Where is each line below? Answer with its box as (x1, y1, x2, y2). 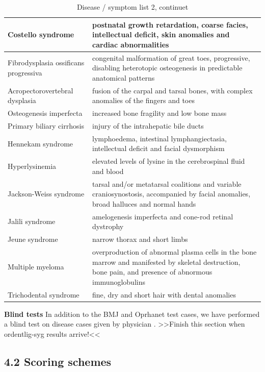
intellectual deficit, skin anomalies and (92, 29, 230, 40)
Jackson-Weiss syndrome (8, 188, 85, 199)
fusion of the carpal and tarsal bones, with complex (92, 85, 253, 95)
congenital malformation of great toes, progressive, (92, 52, 250, 63)
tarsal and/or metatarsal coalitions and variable (92, 178, 242, 189)
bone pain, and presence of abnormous (92, 266, 213, 277)
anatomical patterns (92, 72, 155, 83)
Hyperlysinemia (8, 161, 57, 171)
